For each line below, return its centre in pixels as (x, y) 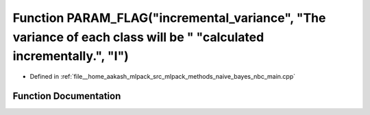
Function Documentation (67, 96)
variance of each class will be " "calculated (138, 37)
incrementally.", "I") (71, 56)
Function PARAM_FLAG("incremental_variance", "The (169, 18)
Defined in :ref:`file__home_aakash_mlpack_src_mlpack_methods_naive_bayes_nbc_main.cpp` (163, 77)
